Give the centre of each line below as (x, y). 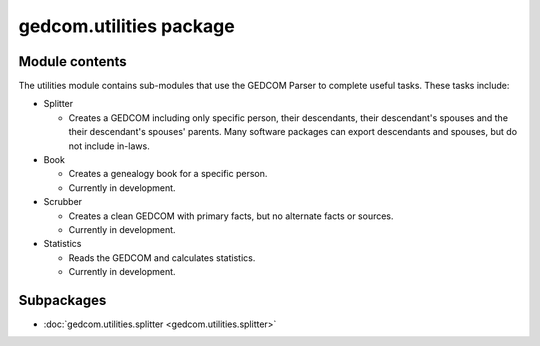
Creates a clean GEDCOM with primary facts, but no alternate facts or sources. (231, 216)
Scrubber (63, 202)
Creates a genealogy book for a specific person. (168, 174)
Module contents (72, 61)
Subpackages (62, 300)
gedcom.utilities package (126, 26)
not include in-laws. (109, 146)
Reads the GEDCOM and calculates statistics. (162, 257)
